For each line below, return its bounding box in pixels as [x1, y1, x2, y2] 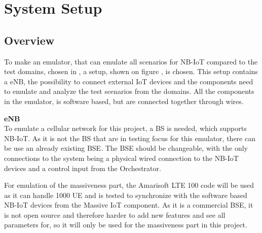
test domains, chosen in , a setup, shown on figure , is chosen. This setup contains [4, 66, 258, 77]
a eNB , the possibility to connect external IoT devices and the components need [4, 76, 253, 86]
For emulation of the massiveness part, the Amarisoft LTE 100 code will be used [4, 180, 254, 190]
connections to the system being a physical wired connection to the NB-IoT [4, 152, 239, 163]
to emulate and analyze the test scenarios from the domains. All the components [4, 86, 254, 96]
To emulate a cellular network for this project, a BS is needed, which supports [4, 123, 247, 134]
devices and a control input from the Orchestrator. [4, 162, 161, 173]
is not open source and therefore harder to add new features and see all [4, 209, 226, 220]
